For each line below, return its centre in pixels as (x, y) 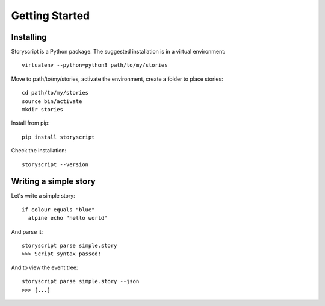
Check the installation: (39, 151)
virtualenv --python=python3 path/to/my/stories (95, 65)
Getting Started (51, 16)
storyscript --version (55, 164)
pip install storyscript (58, 137)
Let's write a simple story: (43, 196)
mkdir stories (42, 110)
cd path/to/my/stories (55, 93)
